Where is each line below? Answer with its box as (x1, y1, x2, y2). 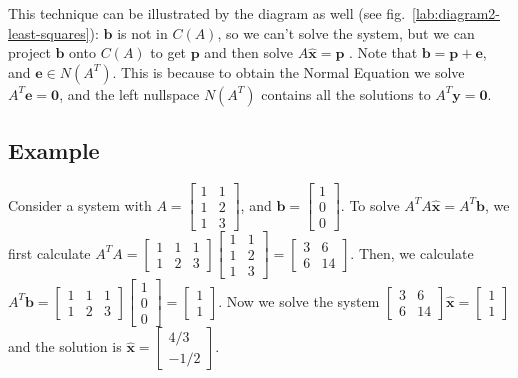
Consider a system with (8, 194, 152, 215)
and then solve (204, 42, 294, 63)
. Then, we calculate (350, 242, 474, 263)
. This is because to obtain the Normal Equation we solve (112, 61, 465, 82)
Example (8, 135, 100, 166)
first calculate (8, 242, 91, 263)
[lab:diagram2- (412, 3, 500, 23)
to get (150, 42, 187, 63)
